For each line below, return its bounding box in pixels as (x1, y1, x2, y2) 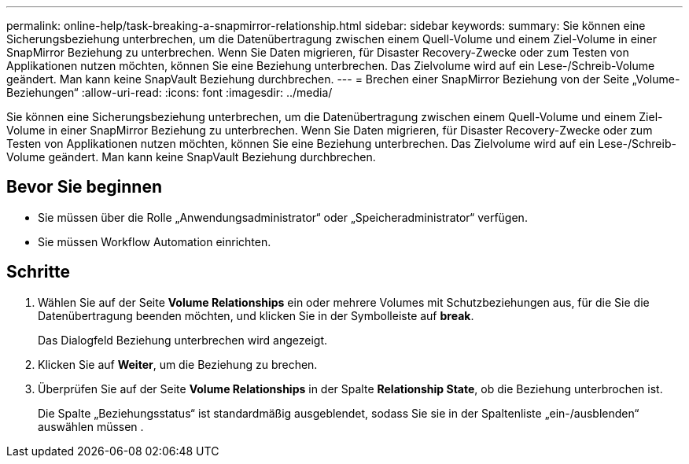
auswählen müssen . (38, 419, 144, 433)
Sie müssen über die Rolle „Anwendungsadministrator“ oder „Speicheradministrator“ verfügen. (38, 210, 528, 224)
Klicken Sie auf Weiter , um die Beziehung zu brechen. (38, 357, 318, 371)
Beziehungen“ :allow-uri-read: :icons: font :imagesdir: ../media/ (6, 86, 333, 99)
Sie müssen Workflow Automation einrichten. (38, 234, 271, 249)
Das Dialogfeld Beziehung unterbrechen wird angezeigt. (38, 333, 328, 347)
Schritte (6, 262, 70, 282)
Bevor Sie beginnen (6, 177, 163, 197)
